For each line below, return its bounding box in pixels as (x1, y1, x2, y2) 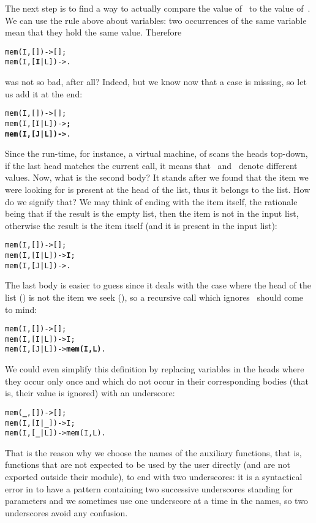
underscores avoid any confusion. (5, 506, 128, 519)
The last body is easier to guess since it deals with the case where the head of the (5, 279, 311, 292)
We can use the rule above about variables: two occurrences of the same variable (5, 13, 307, 26)
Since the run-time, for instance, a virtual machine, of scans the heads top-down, (5, 147, 308, 160)
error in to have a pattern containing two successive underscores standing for (5, 482, 293, 495)
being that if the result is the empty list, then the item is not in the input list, (5, 207, 299, 220)
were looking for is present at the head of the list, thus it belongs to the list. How (5, 183, 310, 196)
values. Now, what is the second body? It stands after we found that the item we (5, 171, 309, 184)
